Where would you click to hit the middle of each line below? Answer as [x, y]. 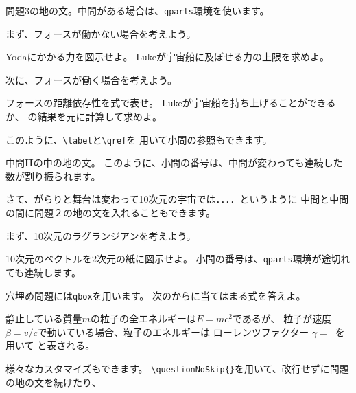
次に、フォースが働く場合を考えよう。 [92, 79]
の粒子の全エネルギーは [143, 318]
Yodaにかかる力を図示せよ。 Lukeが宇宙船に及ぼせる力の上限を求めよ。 [167, 57]
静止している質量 [44, 318]
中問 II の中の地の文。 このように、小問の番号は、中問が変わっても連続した [174, 162]
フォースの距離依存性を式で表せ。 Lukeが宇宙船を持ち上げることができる [171, 103]
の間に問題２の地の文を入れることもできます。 [111, 213]
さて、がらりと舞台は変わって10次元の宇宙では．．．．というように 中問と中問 [177, 199]
